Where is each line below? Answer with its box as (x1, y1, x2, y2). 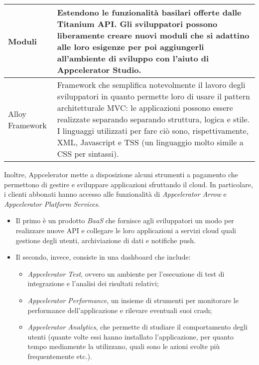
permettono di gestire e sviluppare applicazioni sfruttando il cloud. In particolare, (4, 179, 253, 189)
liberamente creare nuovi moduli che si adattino (57, 29, 250, 41)
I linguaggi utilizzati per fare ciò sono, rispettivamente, (57, 125, 249, 136)
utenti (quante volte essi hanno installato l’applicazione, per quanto (27, 331, 234, 342)
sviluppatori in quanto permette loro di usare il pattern (57, 90, 250, 102)
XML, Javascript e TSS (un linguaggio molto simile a (57, 136, 244, 148)
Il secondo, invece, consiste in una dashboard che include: (15, 252, 191, 262)
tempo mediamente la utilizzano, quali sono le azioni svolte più (27, 341, 220, 352)
